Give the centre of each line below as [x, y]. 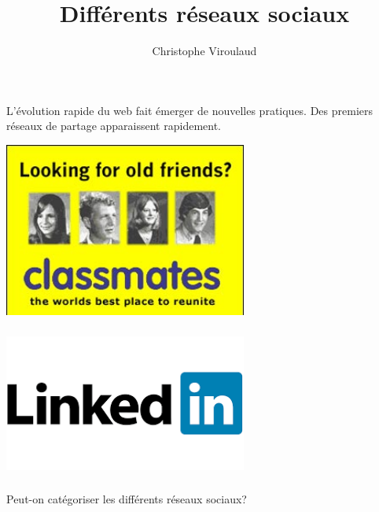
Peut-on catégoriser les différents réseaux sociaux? [127, 499]
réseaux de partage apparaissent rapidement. [114, 126]
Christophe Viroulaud [204, 51]
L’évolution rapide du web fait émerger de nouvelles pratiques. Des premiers [190, 110]
